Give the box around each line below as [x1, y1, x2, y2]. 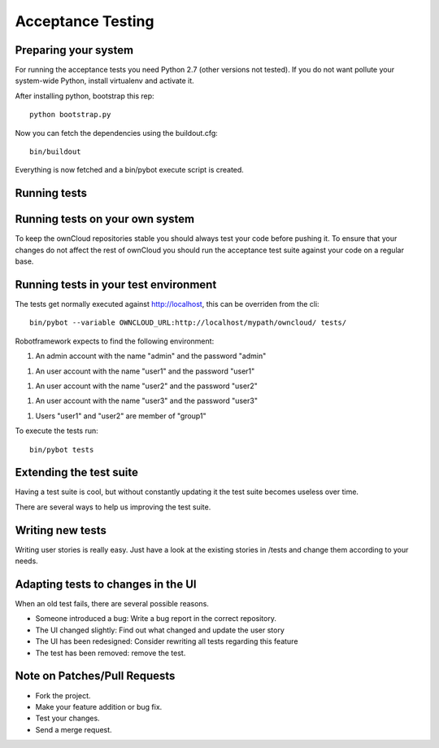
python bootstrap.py [29, 110, 111, 120]
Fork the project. [35, 690, 91, 700]
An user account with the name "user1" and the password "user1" [35, 366, 255, 376]
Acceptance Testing [15, 12, 154, 30]
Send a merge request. [35, 724, 113, 734]
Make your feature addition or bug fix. [35, 702, 163, 711]
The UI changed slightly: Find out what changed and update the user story [35, 625, 285, 635]
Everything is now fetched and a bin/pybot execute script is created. [15, 165, 244, 175]
